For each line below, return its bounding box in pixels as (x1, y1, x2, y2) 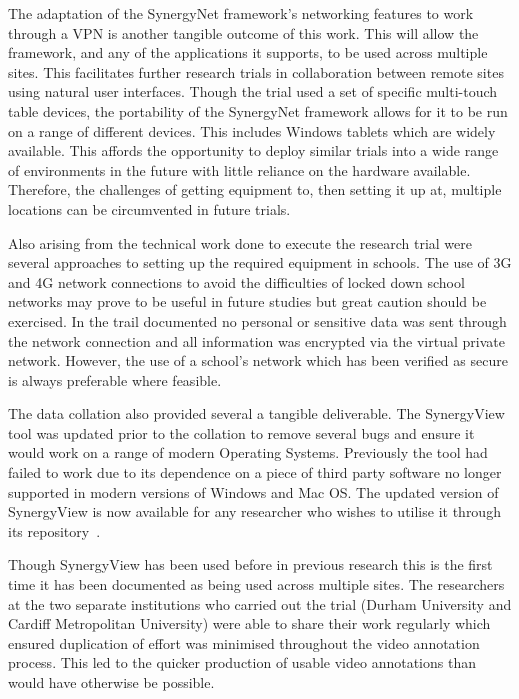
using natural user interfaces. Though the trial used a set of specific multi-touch (8, 81, 498, 102)
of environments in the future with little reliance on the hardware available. (8, 159, 471, 180)
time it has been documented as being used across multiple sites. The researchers (8, 574, 505, 595)
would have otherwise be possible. (8, 672, 215, 692)
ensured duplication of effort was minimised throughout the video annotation (8, 632, 480, 653)
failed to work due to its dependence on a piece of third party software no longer (8, 462, 502, 483)
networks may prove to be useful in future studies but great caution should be (8, 291, 487, 312)
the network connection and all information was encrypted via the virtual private (8, 330, 505, 351)
